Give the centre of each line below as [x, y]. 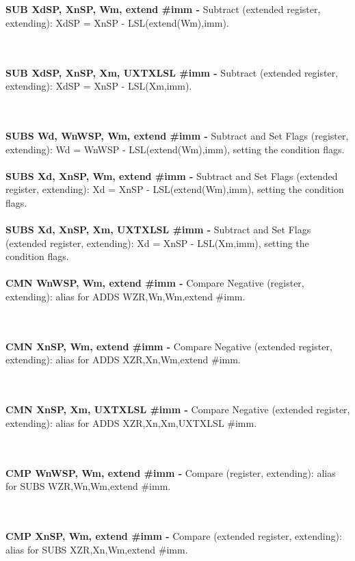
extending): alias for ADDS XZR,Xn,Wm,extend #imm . [123, 360]
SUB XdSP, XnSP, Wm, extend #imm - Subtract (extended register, [163, 9]
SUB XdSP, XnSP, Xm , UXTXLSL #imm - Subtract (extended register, [172, 72]
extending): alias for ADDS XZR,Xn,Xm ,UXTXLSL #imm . [131, 422]
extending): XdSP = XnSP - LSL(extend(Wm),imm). [117, 22]
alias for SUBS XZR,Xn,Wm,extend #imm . [97, 549]
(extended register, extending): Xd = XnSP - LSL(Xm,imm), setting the [157, 243]
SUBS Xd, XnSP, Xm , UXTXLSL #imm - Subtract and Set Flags [158, 230]
